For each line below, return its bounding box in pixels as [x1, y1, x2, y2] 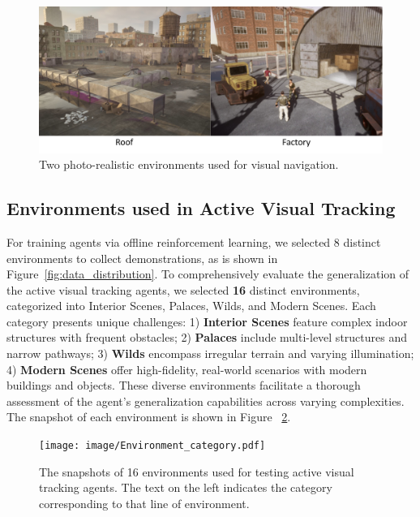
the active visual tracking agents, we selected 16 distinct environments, [6, 281, 360, 298]
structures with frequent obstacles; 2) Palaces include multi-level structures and [6, 329, 408, 346]
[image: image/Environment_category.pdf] [39, 440, 266, 452]
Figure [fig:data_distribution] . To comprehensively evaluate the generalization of [6, 265, 409, 282]
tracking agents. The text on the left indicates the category [39, 479, 332, 496]
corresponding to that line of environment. [39, 494, 250, 511]
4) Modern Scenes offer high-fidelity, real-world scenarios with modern [6, 360, 367, 377]
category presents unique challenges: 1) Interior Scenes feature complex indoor [6, 312, 408, 330]
